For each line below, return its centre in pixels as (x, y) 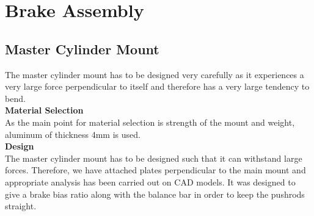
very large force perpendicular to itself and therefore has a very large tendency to (157, 86)
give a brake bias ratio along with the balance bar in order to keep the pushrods (155, 194)
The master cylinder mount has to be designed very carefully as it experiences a (155, 74)
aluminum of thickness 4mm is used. (73, 134)
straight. (21, 206)
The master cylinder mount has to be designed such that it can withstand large (154, 158)
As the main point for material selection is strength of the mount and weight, (150, 122)
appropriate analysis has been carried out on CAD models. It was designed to (150, 182)
